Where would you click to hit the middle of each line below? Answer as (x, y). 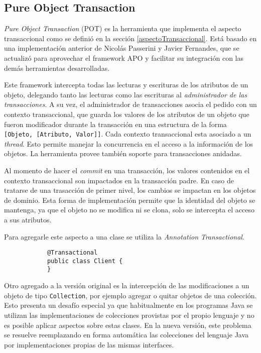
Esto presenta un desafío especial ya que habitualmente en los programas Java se (128, 305)
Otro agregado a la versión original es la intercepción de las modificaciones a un (127, 285)
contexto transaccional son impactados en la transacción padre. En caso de (119, 180)
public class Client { (85, 261)
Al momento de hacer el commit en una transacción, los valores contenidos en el (127, 170)
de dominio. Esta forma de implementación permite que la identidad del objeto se (130, 200)
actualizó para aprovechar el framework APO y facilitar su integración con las (124, 57)
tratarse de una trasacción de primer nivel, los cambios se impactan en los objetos (130, 190)
